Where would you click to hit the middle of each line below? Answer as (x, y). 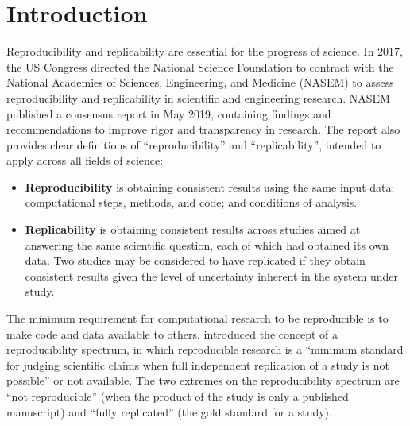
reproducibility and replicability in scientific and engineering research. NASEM (198, 97)
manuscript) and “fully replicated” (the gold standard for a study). (169, 411)
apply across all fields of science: (85, 160)
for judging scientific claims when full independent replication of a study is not (198, 364)
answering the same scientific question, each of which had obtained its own (207, 244)
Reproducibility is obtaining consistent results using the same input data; (210, 186)
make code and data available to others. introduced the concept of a (172, 333)
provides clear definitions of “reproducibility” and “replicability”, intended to (194, 144)
